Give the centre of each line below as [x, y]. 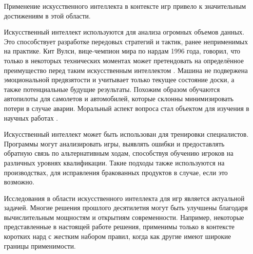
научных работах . [31, 118]
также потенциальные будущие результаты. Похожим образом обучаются [112, 89]
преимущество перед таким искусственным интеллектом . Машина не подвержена [126, 70]
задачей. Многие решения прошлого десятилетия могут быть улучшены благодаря [126, 208]
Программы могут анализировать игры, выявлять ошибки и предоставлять [114, 143]
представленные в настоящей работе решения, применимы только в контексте [119, 227]
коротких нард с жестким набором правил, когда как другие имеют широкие [117, 236]
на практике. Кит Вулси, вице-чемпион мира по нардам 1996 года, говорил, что [122, 51]
